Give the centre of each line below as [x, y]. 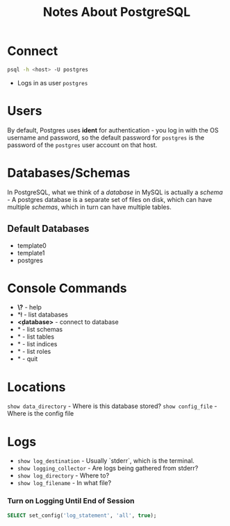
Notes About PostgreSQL [117, 12]
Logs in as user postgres [52, 83]
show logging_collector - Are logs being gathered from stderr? [108, 468]
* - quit [27, 359]
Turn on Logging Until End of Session [71, 501]
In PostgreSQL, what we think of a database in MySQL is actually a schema [115, 192]
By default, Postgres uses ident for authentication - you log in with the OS [113, 130]
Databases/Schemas [69, 172]
